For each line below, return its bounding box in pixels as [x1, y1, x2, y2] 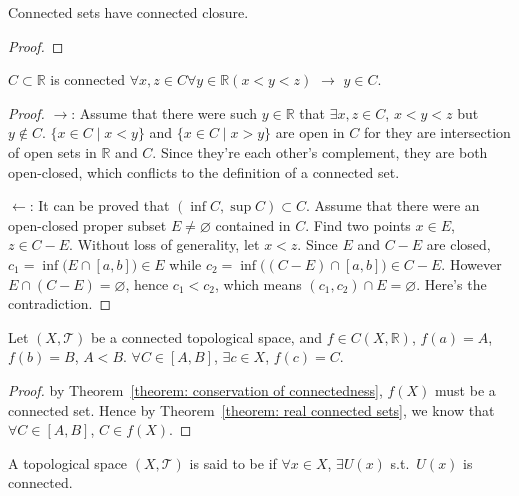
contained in [215, 214, 291, 235]
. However [441, 253, 502, 274]
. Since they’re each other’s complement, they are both [152, 141, 488, 162]
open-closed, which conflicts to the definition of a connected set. [8, 161, 400, 182]
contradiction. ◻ [8, 293, 112, 314]
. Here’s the [416, 273, 487, 294]
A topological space [8, 452, 128, 473]
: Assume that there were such [71, 102, 258, 123]
